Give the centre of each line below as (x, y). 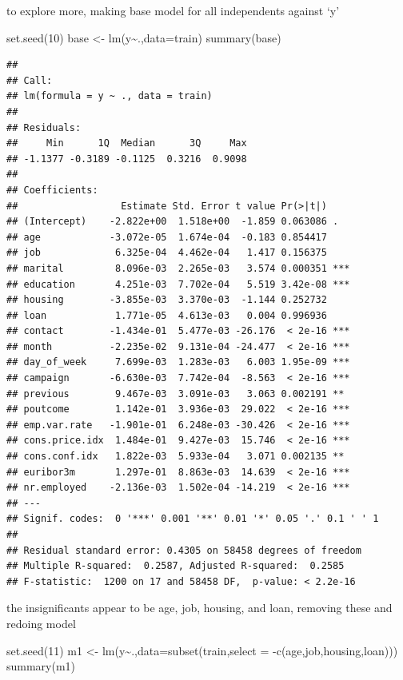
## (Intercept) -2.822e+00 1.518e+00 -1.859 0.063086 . (173, 222)
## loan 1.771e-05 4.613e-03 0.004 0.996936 (167, 315)
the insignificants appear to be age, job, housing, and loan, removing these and (200, 608)
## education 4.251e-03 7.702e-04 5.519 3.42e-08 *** (178, 284)
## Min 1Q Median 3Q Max (127, 143)
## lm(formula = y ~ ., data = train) (110, 96)
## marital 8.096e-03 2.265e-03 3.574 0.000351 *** (178, 268)
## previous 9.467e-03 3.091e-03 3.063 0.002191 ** (176, 394)
